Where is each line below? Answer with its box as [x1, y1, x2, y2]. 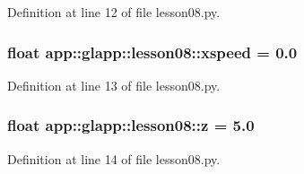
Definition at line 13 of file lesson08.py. [7, 75, 221, 94]
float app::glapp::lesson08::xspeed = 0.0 [7, 40, 298, 63]
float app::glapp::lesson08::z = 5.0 [7, 114, 255, 136]
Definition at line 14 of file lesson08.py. [7, 149, 221, 168]
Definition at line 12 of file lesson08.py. [7, 3, 221, 21]
